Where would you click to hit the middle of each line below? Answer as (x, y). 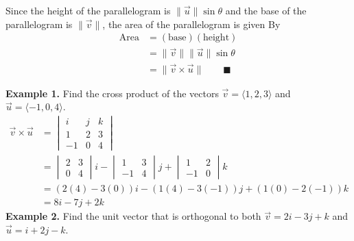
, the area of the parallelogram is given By (191, 24)
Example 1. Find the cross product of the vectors (112, 93)
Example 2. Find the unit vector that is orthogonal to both (133, 216)
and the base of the (266, 10)
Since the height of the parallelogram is (88, 10)
